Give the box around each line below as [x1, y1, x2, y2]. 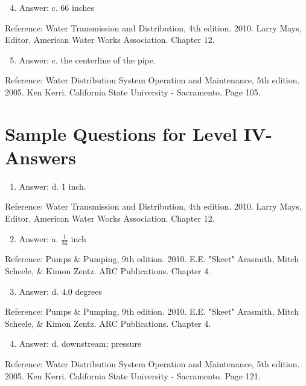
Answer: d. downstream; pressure [19, 337, 142, 350]
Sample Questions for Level [5, 121, 237, 146]
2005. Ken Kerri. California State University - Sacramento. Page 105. [5, 85, 261, 98]
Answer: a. [19, 232, 59, 245]
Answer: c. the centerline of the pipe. [19, 53, 156, 66]
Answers [5, 144, 77, 169]
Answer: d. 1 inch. [19, 179, 86, 192]
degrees [75, 285, 102, 297]
